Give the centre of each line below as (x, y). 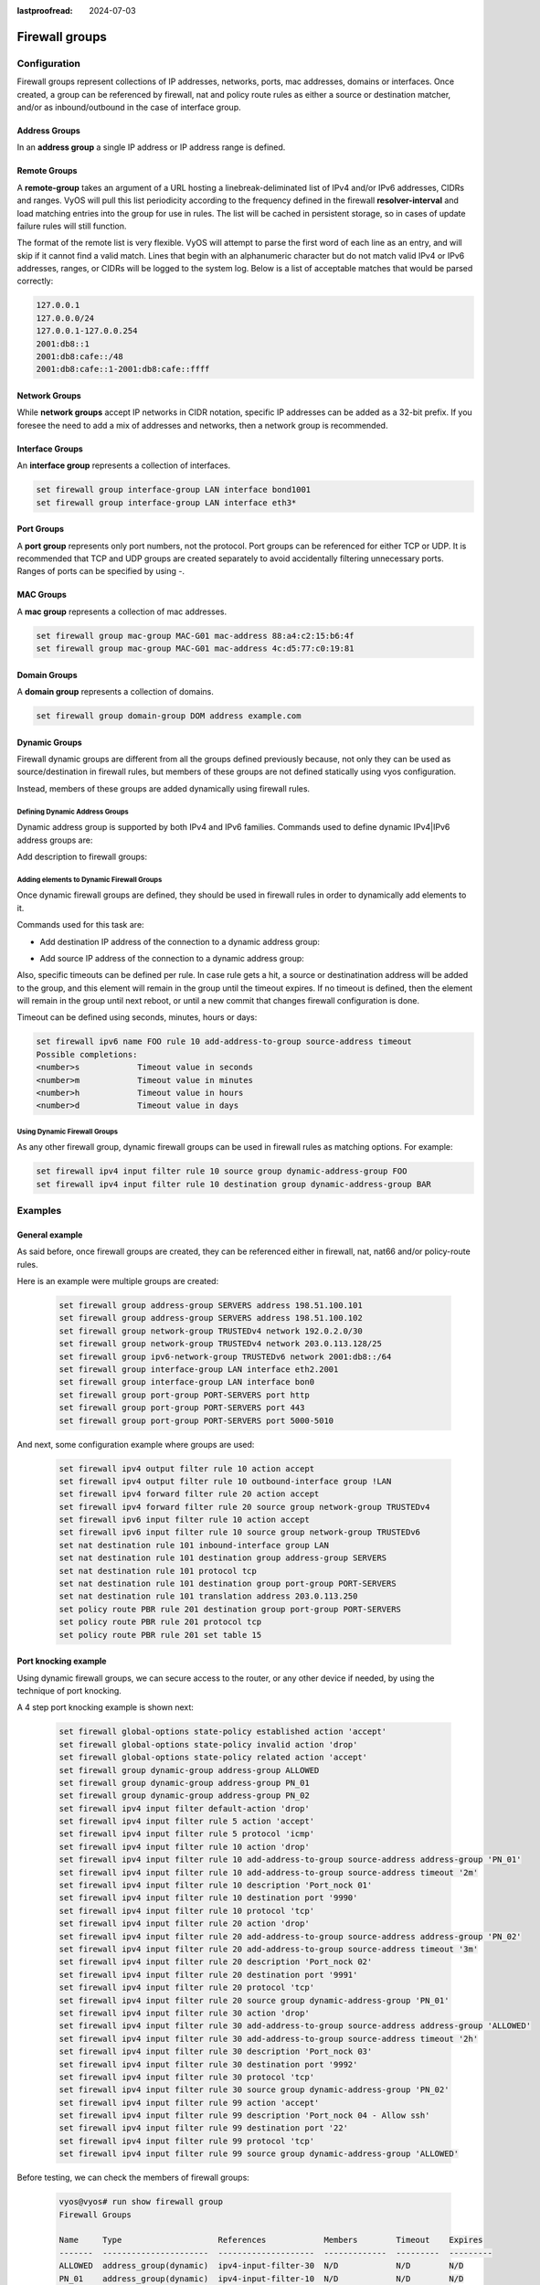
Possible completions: (87, 1054)
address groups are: (55, 840)
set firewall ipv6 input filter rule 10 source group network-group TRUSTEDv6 (239, 1532)
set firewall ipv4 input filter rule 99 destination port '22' (204, 2128)
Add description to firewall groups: (82, 856)
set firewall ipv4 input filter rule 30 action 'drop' (184, 2013)
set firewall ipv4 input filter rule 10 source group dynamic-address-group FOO (222, 1171)
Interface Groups (50, 449)
